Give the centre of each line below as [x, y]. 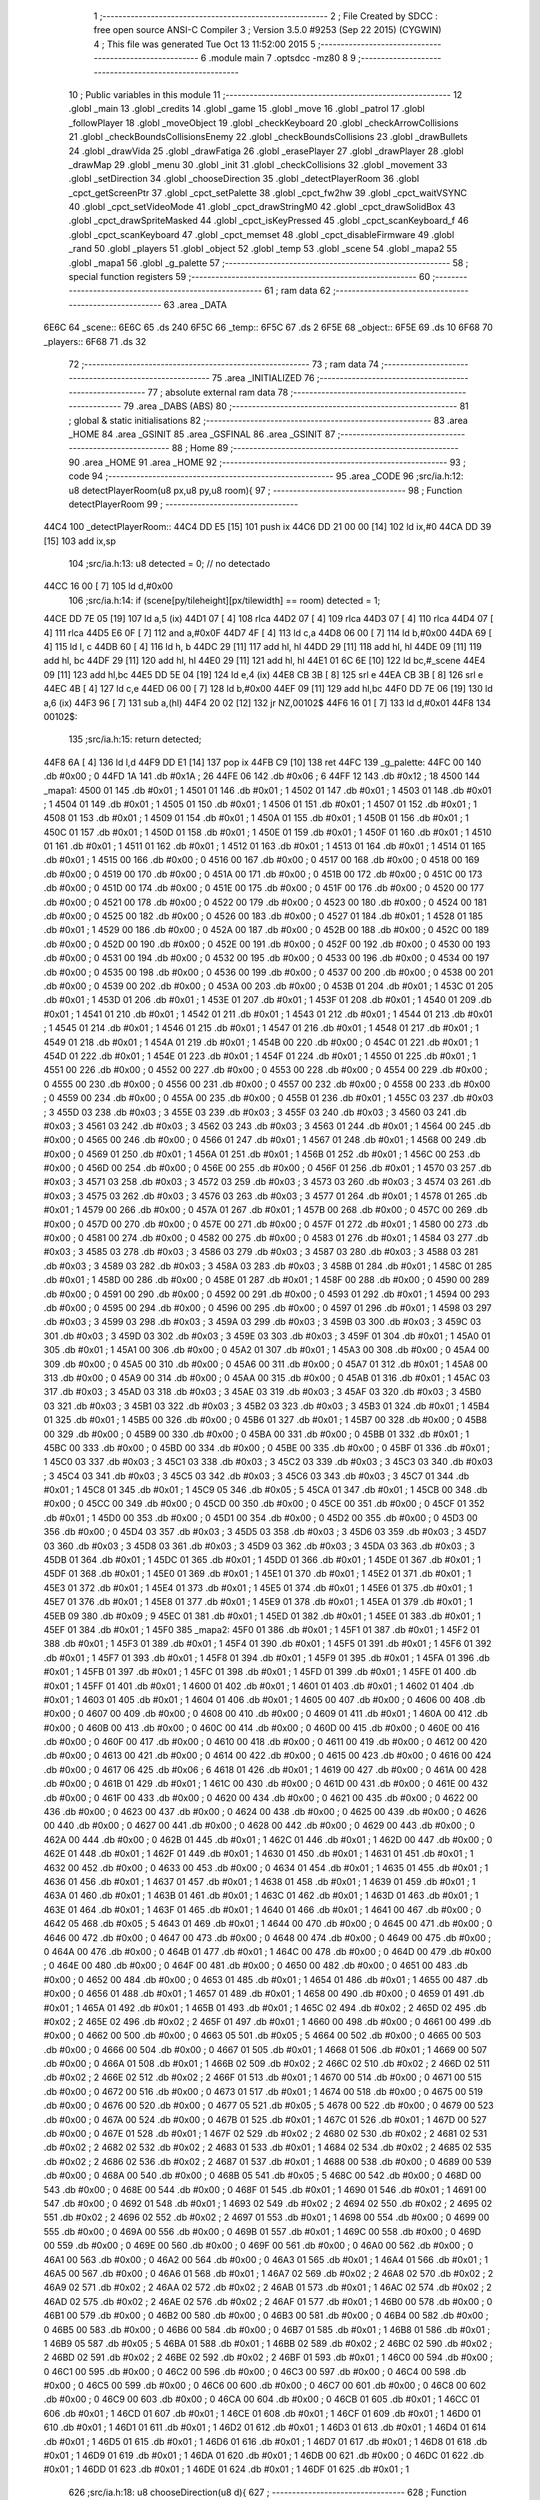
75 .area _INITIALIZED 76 [263, 378]
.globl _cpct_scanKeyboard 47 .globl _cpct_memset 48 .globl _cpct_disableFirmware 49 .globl [261, 234]
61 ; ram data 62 [297, 291]
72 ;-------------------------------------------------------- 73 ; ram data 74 [223, 364]
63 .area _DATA [195, 304]
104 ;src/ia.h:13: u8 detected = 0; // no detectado [169, 564]
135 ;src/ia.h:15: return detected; [135, 739]
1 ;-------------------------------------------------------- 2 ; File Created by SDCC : [266, 16]
